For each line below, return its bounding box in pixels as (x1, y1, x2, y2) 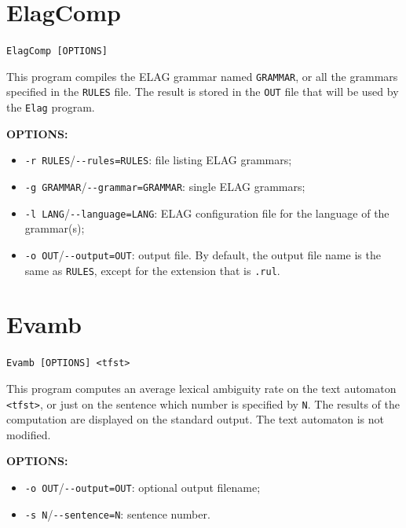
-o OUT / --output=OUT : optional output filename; (24, 479, 261, 496)
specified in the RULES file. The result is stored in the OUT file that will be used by (6, 83, 399, 100)
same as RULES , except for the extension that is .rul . (24, 262, 280, 278)
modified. (6, 426, 51, 442)
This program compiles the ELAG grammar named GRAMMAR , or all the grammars (6, 68, 398, 84)
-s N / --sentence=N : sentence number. (24, 505, 210, 522)
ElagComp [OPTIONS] (6, 46, 108, 57)
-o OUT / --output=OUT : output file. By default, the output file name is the (24, 246, 381, 262)
